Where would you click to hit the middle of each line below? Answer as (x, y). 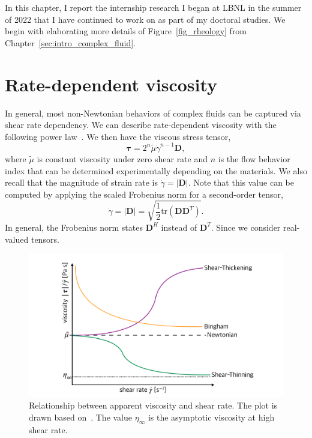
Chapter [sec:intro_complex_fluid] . (70, 42)
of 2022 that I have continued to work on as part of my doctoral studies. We (145, 19)
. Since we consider (246, 227)
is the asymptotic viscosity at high (211, 417)
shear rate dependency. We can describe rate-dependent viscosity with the (141, 125)
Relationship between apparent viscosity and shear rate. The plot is (153, 405)
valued (17, 239)
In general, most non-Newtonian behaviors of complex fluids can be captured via (153, 113)
